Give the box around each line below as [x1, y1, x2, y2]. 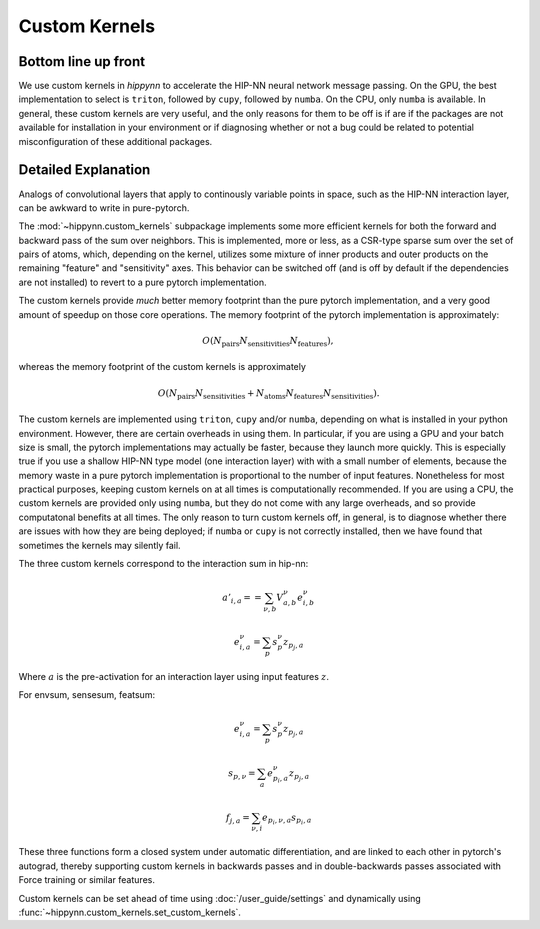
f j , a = [225, 811, 250, 825]
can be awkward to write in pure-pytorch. [18, 201, 190, 214]
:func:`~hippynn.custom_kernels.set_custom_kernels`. [18, 906, 242, 918]
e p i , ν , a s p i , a [261, 811, 312, 827]
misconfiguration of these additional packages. [18, 135, 213, 147]
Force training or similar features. [18, 874, 155, 886]
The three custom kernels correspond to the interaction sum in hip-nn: [18, 558, 309, 570]
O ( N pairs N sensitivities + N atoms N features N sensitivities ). [157, 387, 380, 401]
